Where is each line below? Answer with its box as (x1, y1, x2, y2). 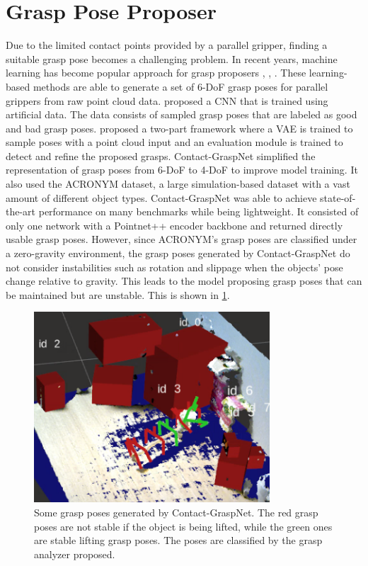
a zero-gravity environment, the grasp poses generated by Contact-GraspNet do (6, 246, 350, 261)
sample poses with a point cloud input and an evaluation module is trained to (6, 135, 343, 149)
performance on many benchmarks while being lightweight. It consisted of (38, 204, 359, 219)
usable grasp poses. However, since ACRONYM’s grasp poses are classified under (6, 232, 357, 247)
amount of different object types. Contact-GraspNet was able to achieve (6, 190, 317, 205)
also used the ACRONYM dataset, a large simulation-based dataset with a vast (6, 176, 350, 191)
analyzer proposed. (34, 546, 115, 561)
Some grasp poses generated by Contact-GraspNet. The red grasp (34, 505, 318, 520)
